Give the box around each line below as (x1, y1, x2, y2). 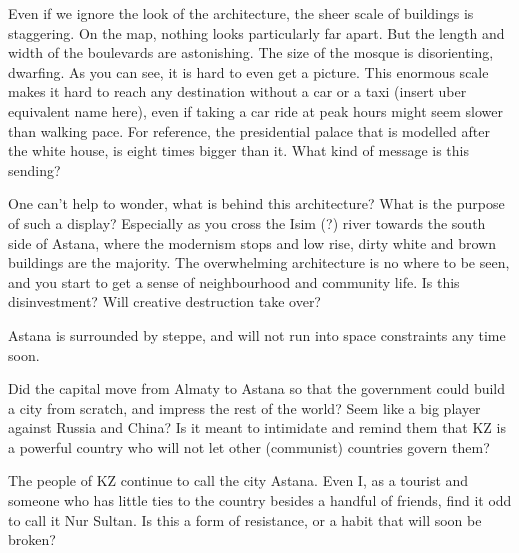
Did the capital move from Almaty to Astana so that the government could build (8, 378, 506, 399)
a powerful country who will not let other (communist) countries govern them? (8, 436, 490, 457)
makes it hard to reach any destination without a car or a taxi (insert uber (8, 81, 467, 102)
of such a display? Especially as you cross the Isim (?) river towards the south (8, 212, 486, 233)
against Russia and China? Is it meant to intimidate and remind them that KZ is (8, 417, 506, 438)
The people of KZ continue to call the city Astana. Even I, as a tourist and (8, 470, 469, 491)
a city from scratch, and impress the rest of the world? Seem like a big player (8, 397, 481, 418)
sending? (8, 159, 61, 180)
